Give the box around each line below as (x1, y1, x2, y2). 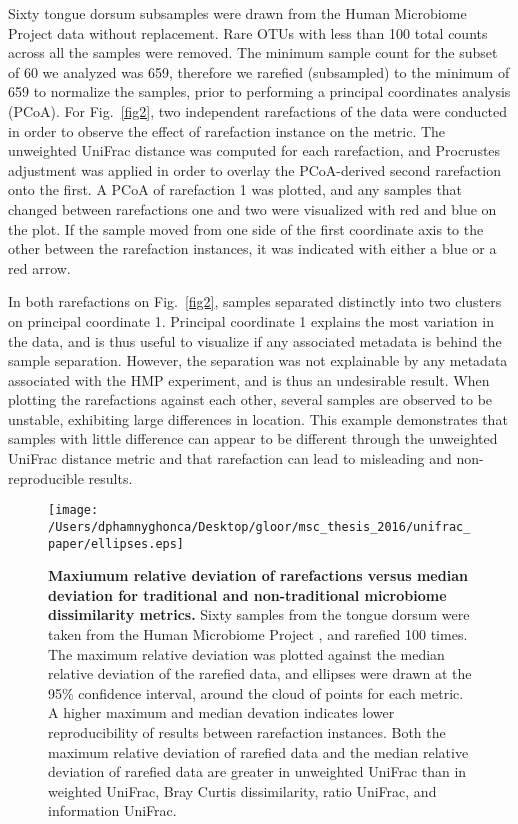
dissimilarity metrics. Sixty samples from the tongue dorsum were (48, 604, 470, 625)
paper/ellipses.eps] (48, 536, 185, 551)
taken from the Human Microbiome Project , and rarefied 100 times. (48, 624, 468, 644)
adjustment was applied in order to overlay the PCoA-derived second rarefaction (8, 159, 501, 180)
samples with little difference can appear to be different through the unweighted (8, 428, 498, 449)
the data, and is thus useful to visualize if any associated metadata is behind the (8, 330, 502, 351)
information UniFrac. (48, 800, 177, 821)
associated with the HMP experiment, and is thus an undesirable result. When (8, 369, 490, 390)
